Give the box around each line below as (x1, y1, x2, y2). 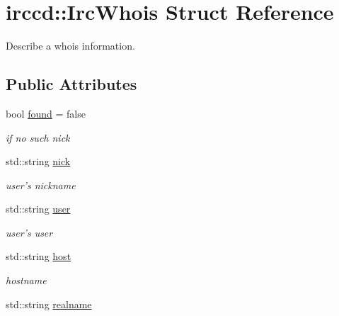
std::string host (6, 249, 71, 264)
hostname (6, 273, 47, 288)
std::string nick (6, 154, 71, 169)
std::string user (6, 201, 71, 216)
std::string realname (6, 296, 92, 311)
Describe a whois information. (6, 38, 135, 53)
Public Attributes (6, 73, 137, 95)
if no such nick (6, 130, 70, 145)
